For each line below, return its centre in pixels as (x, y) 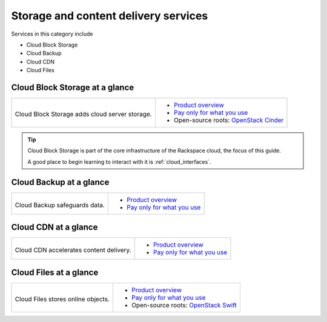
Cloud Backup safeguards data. (60, 205)
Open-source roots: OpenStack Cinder (229, 120)
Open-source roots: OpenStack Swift (184, 305)
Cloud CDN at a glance (54, 227)
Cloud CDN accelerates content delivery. (73, 250)
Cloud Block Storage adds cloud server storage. (83, 114)
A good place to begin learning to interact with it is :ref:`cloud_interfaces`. (119, 162)
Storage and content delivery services (110, 16)
